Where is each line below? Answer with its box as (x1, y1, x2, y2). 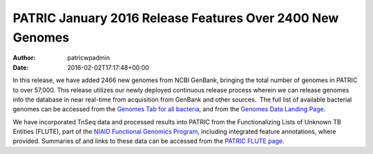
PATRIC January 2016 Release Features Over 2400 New (12, 10, 339, 26)
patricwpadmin (67, 54, 111, 62)
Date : (12, 63, 29, 72)
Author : (12, 54, 36, 62)
